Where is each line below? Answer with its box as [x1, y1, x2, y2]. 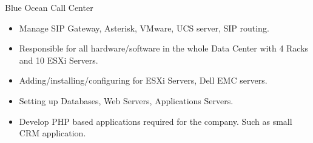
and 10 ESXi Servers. [19, 53, 98, 66]
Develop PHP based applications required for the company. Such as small [19, 115, 292, 127]
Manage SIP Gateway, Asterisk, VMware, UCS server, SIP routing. [19, 21, 269, 34]
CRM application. [19, 127, 86, 139]
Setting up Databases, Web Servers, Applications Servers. [19, 94, 234, 107]
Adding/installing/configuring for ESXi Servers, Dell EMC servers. [19, 74, 268, 87]
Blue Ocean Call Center [5, 1, 93, 13]
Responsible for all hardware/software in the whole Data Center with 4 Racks [19, 42, 309, 55]
